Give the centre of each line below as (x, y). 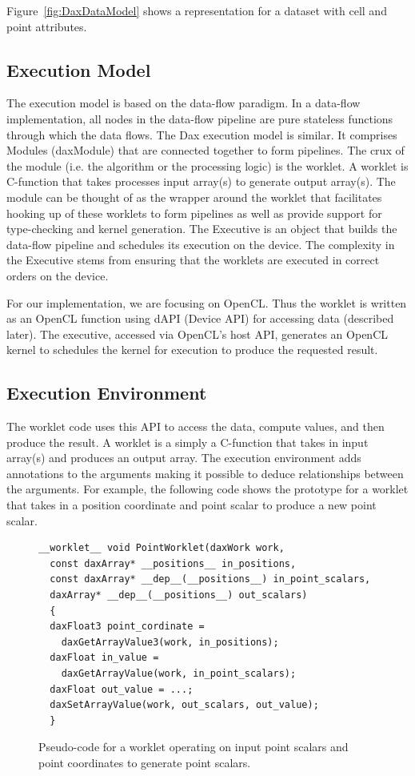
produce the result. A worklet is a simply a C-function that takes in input (188, 442)
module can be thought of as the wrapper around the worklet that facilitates (194, 197)
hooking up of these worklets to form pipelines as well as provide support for (194, 213)
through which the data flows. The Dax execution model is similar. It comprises (202, 134)
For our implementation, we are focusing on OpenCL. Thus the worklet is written (207, 302)
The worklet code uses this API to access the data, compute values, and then (196, 426)
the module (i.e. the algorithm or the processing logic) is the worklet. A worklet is (207, 165)
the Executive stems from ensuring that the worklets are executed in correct (193, 260)
